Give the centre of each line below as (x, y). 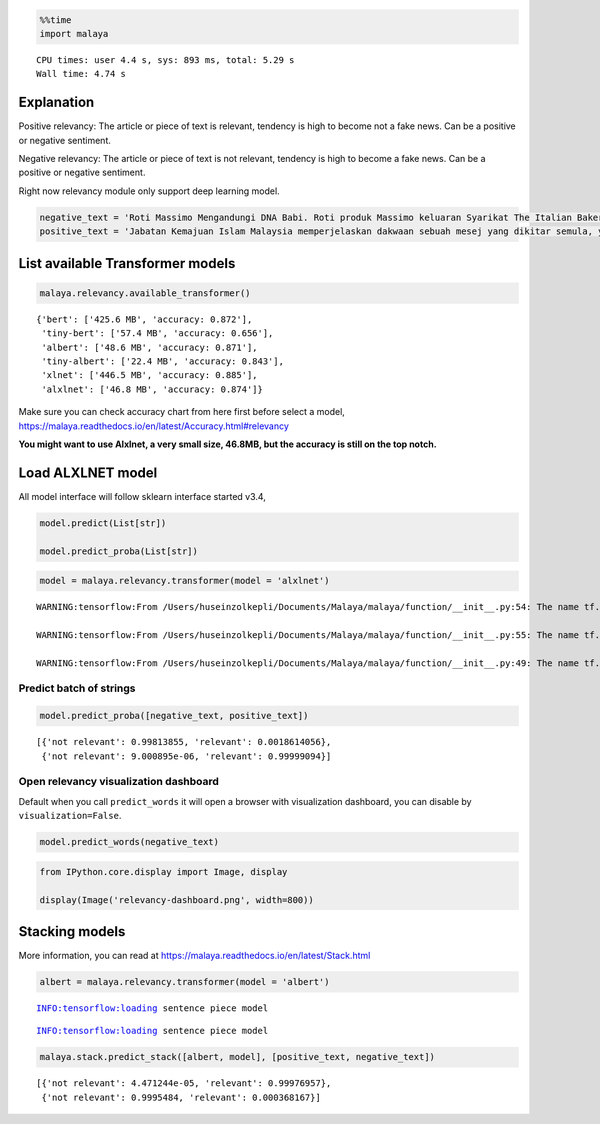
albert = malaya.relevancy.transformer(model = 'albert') (184, 981)
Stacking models (72, 931)
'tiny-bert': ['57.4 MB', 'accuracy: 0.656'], (157, 333)
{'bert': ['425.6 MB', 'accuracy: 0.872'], (144, 319)
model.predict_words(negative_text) (129, 842)
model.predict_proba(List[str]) (119, 551)
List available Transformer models (127, 263)
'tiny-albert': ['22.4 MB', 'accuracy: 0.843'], (163, 361)
